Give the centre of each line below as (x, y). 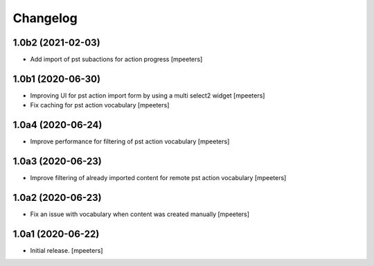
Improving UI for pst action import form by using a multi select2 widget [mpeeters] (148, 95)
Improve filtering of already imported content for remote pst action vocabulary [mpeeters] (158, 178)
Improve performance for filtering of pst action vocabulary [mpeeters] (130, 141)
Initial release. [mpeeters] (66, 250)
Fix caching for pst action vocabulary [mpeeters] (100, 105)
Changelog (45, 18)
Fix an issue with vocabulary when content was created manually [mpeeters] (140, 214)
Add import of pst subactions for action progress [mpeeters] (116, 60)
